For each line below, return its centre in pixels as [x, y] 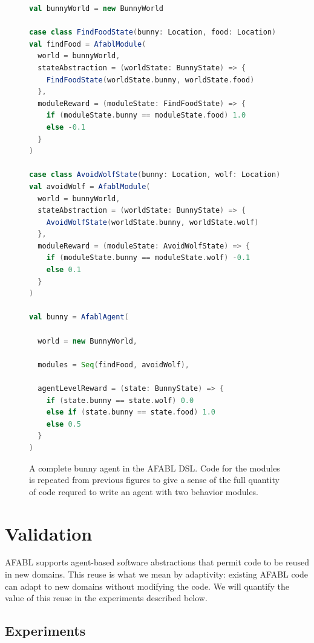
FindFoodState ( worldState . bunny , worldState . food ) [150, 80]
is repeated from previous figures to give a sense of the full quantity [154, 480]
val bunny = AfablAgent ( [79, 317]
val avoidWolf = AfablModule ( [90, 186]
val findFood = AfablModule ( [88, 44]
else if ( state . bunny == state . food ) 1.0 [131, 412]
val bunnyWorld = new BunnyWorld [96, 8]
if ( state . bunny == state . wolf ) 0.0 [120, 400]
